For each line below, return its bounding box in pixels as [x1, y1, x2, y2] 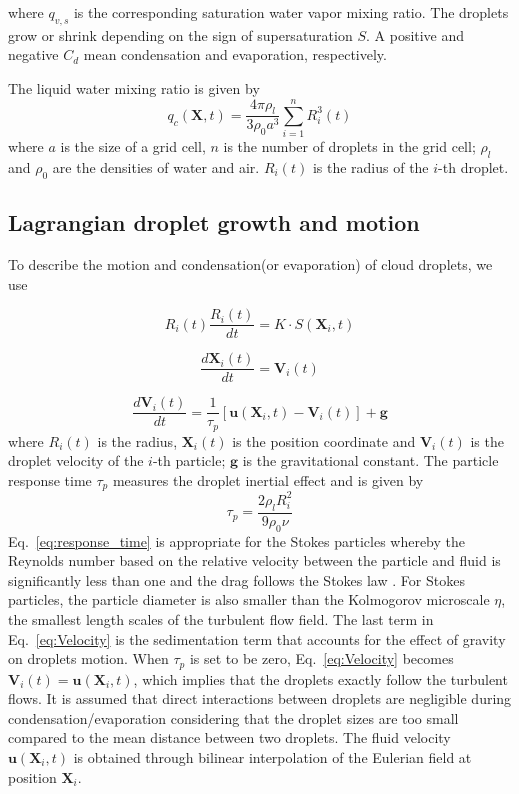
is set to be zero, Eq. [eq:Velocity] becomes [189, 648, 454, 669]
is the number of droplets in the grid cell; [223, 136, 476, 157]
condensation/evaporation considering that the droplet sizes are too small [8, 707, 459, 728]
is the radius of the [312, 156, 429, 177]
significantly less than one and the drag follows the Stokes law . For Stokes [8, 569, 465, 590]
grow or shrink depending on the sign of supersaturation [8, 24, 353, 45]
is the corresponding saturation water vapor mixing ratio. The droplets [73, 2, 509, 22]
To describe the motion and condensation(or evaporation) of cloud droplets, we [8, 253, 493, 274]
